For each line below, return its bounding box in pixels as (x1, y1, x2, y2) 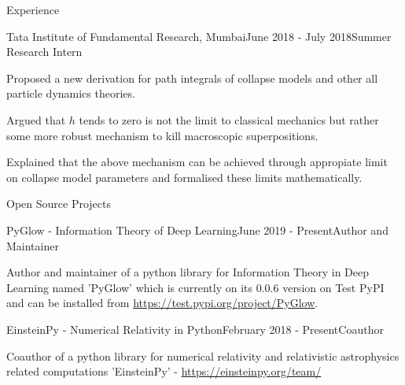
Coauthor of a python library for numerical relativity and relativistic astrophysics (6, 347, 399, 364)
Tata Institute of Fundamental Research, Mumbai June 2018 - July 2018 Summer (6, 28, 392, 44)
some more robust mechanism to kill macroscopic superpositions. (6, 127, 318, 143)
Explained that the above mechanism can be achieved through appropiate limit (6, 154, 388, 170)
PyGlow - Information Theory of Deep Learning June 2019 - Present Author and (6, 221, 388, 238)
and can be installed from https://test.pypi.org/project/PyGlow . (6, 294, 318, 311)
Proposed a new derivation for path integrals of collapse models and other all (6, 69, 378, 86)
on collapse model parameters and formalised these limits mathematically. (6, 168, 363, 185)
